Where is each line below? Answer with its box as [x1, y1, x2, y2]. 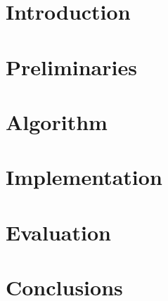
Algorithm [6, 107, 108, 136]
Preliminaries [6, 52, 137, 81]
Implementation [6, 162, 162, 191]
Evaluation [6, 217, 111, 246]
